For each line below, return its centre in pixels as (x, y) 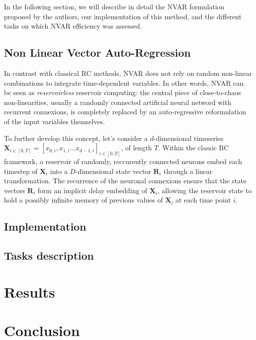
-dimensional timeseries (188, 138)
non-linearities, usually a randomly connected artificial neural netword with (118, 102)
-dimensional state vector (113, 171)
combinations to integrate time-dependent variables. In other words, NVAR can (124, 83)
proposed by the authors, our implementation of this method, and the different (123, 16)
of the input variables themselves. (54, 121)
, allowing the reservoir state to (205, 190)
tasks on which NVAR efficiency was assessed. (73, 26)
